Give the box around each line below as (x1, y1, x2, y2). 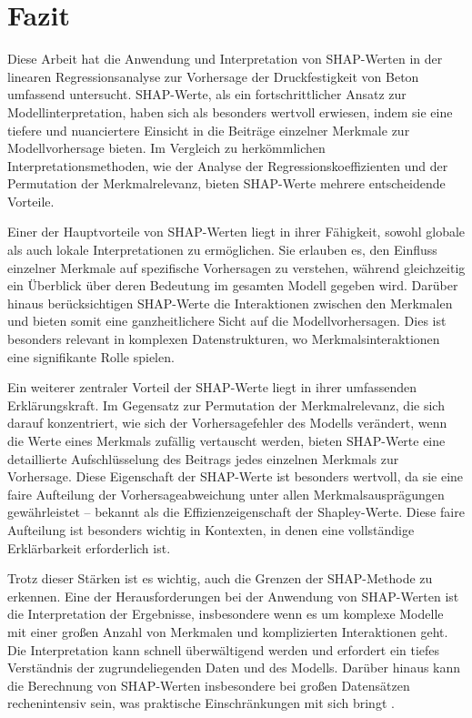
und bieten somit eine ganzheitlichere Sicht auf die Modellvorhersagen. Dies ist (7, 311, 447, 330)
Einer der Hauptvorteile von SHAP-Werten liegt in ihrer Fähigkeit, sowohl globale (7, 222, 466, 241)
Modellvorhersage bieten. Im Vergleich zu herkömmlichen (7, 138, 326, 157)
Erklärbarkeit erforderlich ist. (7, 538, 171, 557)
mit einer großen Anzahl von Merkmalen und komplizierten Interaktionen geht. (7, 622, 448, 641)
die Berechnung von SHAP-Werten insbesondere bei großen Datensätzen (7, 675, 410, 694)
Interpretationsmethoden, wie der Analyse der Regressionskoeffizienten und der (7, 156, 448, 175)
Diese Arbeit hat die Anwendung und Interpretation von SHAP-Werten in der (7, 49, 443, 68)
